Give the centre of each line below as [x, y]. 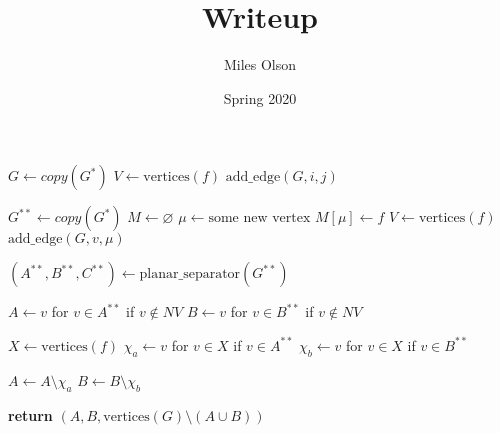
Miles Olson [260, 64]
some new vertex [259, 218]
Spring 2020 [260, 97]
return [30, 414]
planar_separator [190, 274]
